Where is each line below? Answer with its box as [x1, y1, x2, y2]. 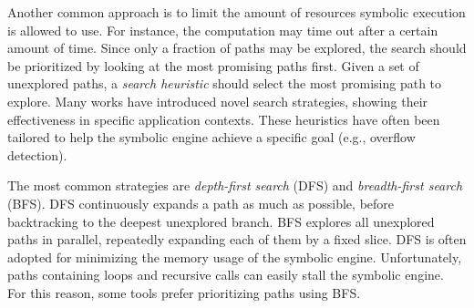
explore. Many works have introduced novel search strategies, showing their [7, 91, 428, 110]
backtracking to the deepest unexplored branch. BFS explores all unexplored [7, 211, 435, 231]
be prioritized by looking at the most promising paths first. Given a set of [7, 56, 419, 75]
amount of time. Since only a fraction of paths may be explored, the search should [7, 38, 467, 57]
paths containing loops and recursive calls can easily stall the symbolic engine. [7, 265, 444, 284]
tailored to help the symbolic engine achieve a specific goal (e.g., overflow [7, 128, 416, 147]
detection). [7, 145, 67, 164]
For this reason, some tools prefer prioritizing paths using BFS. [7, 282, 361, 302]
